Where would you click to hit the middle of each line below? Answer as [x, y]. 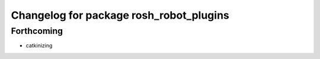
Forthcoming [37, 31]
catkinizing [39, 46]
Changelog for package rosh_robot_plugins [120, 15]
